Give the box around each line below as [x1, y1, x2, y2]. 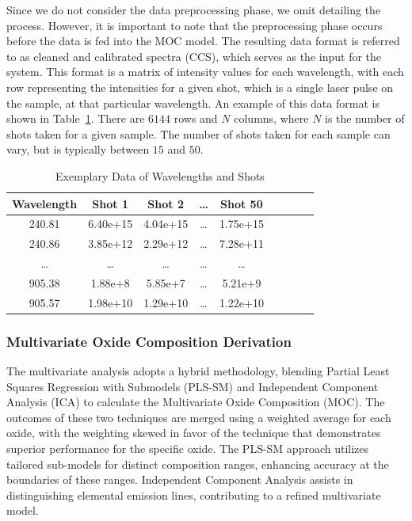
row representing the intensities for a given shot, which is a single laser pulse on [6, 78, 394, 95]
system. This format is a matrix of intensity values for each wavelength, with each [6, 63, 404, 80]
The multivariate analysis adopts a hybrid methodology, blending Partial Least [6, 363, 390, 379]
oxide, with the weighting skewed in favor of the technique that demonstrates [6, 424, 381, 441]
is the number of [325, 110, 405, 127]
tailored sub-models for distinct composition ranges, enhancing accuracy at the [6, 455, 389, 472]
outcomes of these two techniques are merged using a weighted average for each [6, 409, 391, 425]
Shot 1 [92, 195, 128, 211]
